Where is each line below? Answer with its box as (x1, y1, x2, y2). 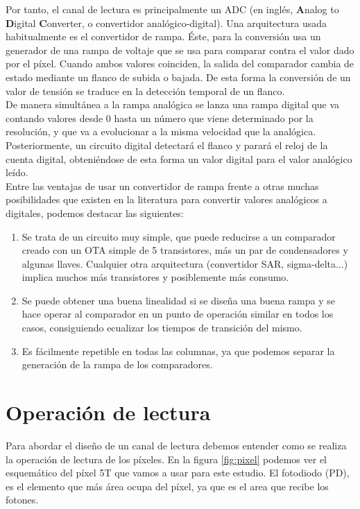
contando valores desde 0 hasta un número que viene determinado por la (6, 110, 314, 125)
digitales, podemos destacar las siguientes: (6, 205, 184, 220)
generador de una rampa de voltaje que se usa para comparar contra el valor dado (6, 42, 354, 57)
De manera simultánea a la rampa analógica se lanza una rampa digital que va (6, 97, 340, 112)
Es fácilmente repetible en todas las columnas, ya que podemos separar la (22, 343, 335, 358)
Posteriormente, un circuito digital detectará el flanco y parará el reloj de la (6, 137, 328, 152)
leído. (6, 165, 28, 180)
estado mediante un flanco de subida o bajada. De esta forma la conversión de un (6, 69, 351, 84)
